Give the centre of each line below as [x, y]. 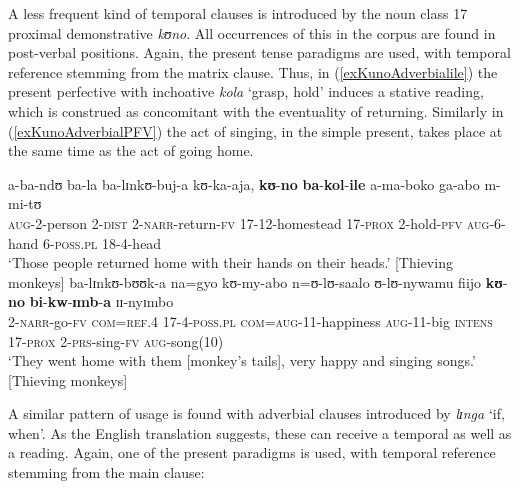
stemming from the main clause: [106, 472]
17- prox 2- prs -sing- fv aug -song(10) [116, 340]
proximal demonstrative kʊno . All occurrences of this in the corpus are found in [252, 32]
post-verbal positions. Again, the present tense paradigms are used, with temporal [259, 52]
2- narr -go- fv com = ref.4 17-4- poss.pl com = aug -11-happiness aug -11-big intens [250, 320]
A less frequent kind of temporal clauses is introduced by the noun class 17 [238, 13]
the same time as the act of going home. [131, 150]
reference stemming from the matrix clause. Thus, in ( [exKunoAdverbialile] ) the [253, 71]
